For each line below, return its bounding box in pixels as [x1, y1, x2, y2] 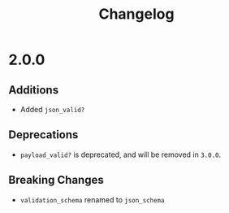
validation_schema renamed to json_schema [19, 194, 165, 204]
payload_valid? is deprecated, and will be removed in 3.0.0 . [19, 150, 222, 159]
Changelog [98, 5, 175, 24]
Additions [8, 83, 59, 97]
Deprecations [8, 128, 79, 142]
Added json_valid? [19, 105, 85, 114]
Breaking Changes [8, 173, 104, 187]
